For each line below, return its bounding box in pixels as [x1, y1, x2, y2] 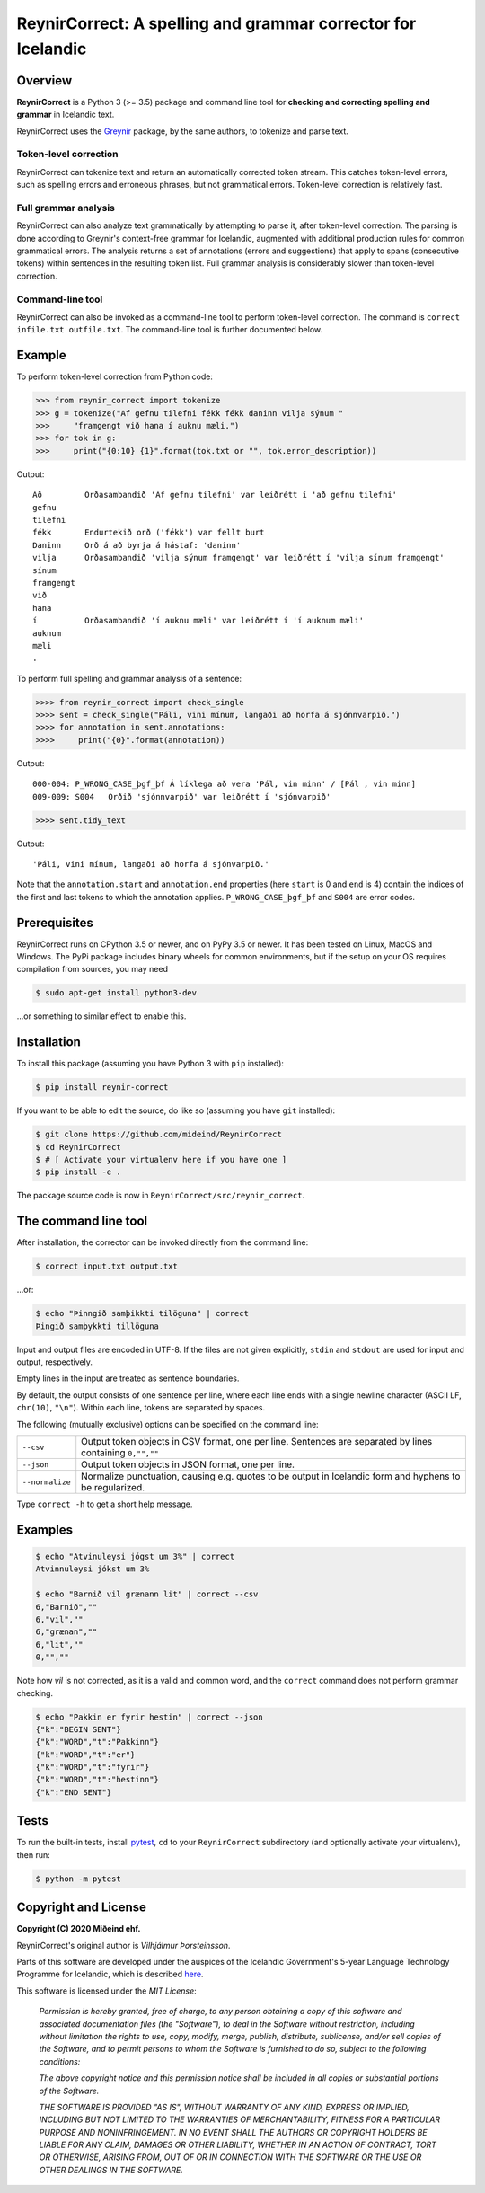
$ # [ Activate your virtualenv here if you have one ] [35, 1154, 287, 1165]
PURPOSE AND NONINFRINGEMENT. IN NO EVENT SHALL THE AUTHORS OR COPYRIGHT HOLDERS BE [39, 2127, 428, 2137]
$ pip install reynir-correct [35, 1083, 169, 1092]
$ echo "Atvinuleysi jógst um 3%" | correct [35, 1552, 235, 1562]
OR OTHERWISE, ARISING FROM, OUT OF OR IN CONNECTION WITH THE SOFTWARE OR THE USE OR [39, 2152, 422, 2162]
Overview [16, 73, 73, 88]
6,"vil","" [35, 1614, 84, 1624]
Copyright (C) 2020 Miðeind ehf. [16, 1923, 141, 1934]
